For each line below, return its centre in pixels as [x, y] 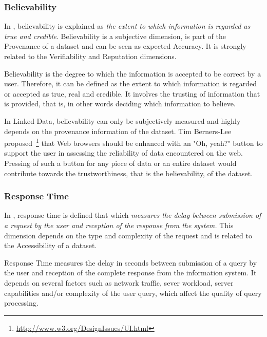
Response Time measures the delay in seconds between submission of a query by [131, 262]
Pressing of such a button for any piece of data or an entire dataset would [120, 163]
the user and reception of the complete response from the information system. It [130, 273]
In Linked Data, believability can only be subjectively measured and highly [122, 120]
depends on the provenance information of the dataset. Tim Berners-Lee [118, 131]
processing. [21, 303]
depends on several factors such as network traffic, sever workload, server [119, 282]
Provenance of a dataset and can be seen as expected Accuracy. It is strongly [125, 46]
